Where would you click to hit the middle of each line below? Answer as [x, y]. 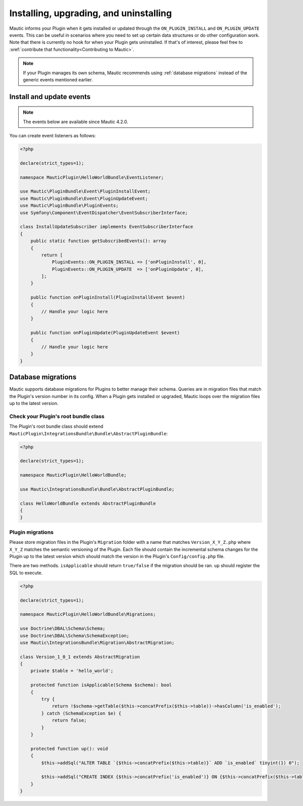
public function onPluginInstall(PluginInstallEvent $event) [108, 297]
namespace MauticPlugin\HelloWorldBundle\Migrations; [88, 614]
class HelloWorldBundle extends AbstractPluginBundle [88, 503]
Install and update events [50, 97]
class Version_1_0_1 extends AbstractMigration [80, 657]
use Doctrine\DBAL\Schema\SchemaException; [75, 636]
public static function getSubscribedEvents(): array [98, 241]
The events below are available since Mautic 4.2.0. [75, 122]
